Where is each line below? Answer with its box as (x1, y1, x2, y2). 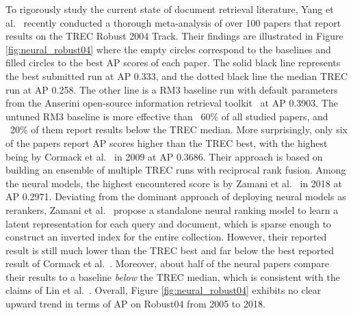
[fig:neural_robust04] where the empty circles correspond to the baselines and (5, 42, 331, 56)
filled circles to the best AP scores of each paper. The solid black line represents (5, 55, 341, 70)
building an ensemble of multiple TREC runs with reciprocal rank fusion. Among (5, 163, 346, 177)
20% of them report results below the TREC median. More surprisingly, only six (10, 122, 348, 137)
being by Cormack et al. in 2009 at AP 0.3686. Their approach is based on (5, 149, 323, 163)
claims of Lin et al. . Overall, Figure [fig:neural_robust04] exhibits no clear (5, 283, 322, 297)
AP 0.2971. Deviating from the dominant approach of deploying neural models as (5, 189, 346, 204)
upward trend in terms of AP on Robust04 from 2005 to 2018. (5, 297, 265, 311)
